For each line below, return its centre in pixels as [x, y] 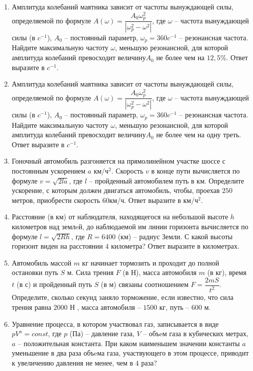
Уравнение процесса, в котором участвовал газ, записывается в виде [115, 324]
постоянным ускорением [49, 171]
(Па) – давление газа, [102, 333]
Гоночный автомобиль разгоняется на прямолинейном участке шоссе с [119, 161]
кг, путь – [174, 307]
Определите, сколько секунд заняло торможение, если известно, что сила [123, 297]
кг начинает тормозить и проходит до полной [151, 262]
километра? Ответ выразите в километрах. [175, 246]
